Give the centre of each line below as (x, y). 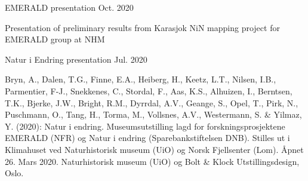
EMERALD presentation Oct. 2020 (69, 7)
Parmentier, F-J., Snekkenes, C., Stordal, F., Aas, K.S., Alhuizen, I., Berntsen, (149, 90)
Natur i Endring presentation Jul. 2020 (76, 59)
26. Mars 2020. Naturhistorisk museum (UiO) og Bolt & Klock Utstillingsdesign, (152, 161)
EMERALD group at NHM (55, 39)
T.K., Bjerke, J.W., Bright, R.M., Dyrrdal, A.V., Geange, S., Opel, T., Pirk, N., (152, 102)
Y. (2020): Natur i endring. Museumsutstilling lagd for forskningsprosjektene (145, 126)
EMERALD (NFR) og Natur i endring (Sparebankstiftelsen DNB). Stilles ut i (147, 138)
